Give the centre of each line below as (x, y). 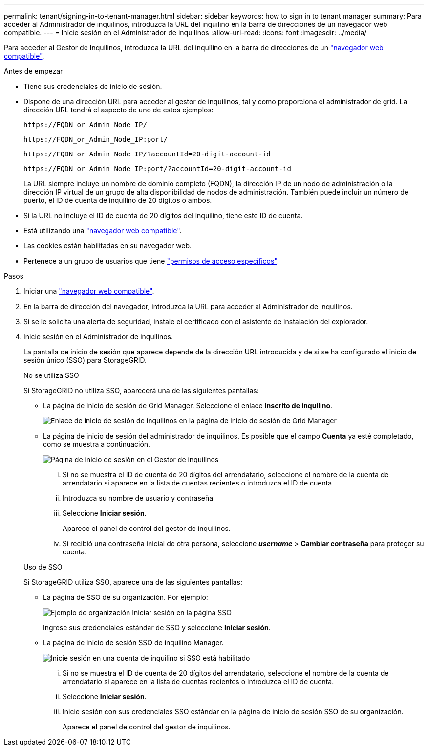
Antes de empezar (33, 71)
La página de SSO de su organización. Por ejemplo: (126, 597)
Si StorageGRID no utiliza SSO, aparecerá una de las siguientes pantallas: (141, 390)
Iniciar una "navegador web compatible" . (89, 291)
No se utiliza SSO (51, 375)
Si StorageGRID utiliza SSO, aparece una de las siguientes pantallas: (133, 582)
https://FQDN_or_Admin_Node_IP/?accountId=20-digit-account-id (147, 154)
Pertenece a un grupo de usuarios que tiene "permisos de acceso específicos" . (151, 261)
